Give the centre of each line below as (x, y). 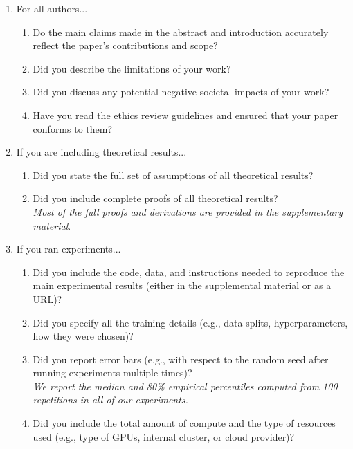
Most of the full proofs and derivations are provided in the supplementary (188, 211)
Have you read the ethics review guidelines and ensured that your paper (185, 114)
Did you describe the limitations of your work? (132, 68)
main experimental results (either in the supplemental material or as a (182, 285)
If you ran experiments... (69, 249)
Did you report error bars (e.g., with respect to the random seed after (181, 359)
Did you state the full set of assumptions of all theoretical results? (173, 175)
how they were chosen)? (83, 336)
